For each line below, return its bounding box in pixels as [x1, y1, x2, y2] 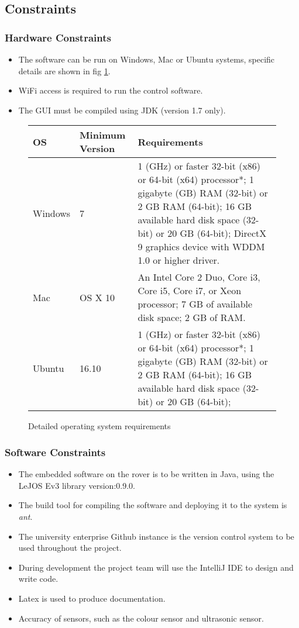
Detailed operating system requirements [28, 420, 171, 432]
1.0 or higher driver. [138, 253, 220, 267]
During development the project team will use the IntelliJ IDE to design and [18, 561, 294, 573]
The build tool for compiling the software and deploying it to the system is [18, 499, 287, 511]
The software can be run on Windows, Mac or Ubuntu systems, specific [18, 53, 275, 65]
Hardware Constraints [5, 30, 111, 44]
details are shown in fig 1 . [18, 64, 111, 77]
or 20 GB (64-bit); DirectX [156, 226, 267, 240]
